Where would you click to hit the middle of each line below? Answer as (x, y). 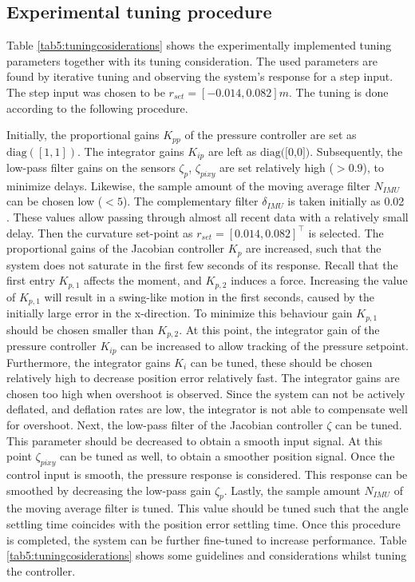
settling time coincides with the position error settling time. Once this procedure (204, 523)
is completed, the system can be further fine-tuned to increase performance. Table (207, 539)
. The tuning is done (339, 92)
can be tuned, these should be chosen (281, 362)
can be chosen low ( (55, 201)
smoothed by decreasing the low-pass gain (109, 490)
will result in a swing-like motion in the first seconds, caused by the (209, 296)
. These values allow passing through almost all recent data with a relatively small (207, 217)
